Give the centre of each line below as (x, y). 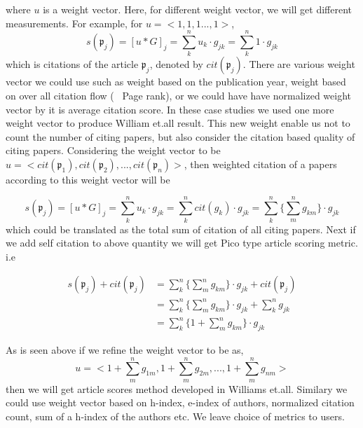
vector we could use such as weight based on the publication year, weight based (176, 82)
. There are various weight (299, 64)
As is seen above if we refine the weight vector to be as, (125, 350)
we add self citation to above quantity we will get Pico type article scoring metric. (182, 243)
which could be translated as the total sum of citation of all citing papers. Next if (181, 229)
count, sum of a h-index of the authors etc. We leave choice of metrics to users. (175, 416)
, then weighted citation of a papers (260, 164)
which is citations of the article (72, 64)
